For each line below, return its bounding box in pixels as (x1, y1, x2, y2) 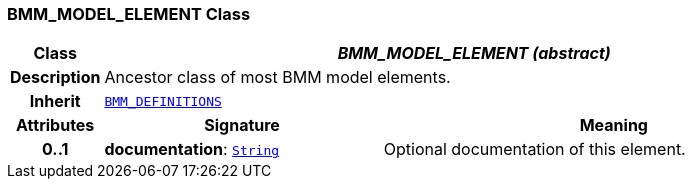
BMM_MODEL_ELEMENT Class (7, 4, 251, 24)
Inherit (29, 91, 81, 112)
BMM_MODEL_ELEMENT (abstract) (337, 43, 611, 64)
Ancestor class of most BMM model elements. (104, 67, 451, 88)
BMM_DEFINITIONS (104, 93, 222, 109)
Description (10, 67, 101, 88)
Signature (204, 115, 280, 136)
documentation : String (104, 139, 280, 160)
